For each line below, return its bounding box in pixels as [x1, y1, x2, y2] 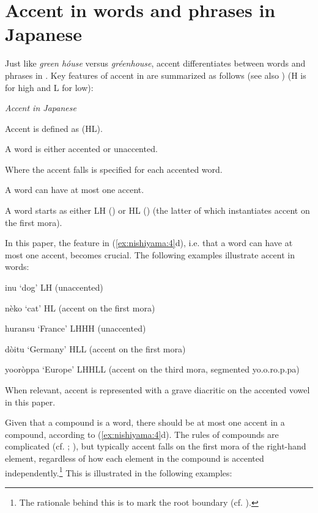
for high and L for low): [5, 81, 94, 93]
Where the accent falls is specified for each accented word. [5, 162, 223, 175]
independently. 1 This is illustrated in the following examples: [5, 464, 232, 479]
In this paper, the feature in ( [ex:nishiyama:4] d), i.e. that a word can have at [5, 236, 293, 249]
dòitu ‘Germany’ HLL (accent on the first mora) [5, 342, 186, 355]
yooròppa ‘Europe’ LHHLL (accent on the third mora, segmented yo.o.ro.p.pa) [5, 363, 300, 376]
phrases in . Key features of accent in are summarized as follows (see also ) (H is [5, 68, 306, 81]
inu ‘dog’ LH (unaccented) [5, 281, 103, 294]
